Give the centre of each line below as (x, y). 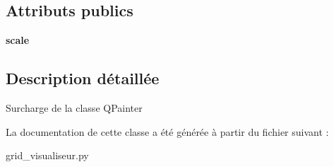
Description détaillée (83, 78)
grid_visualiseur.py (47, 155)
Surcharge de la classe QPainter (74, 108)
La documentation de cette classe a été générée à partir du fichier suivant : (167, 131)
